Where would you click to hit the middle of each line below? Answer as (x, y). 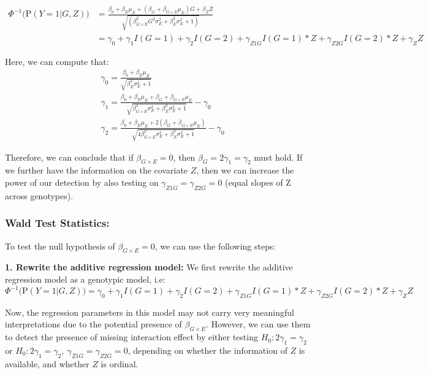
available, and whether (47, 363)
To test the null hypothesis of (60, 246)
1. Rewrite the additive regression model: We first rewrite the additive (149, 267)
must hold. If (278, 157)
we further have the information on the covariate (97, 170)
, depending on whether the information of (207, 350)
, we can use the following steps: (215, 246)
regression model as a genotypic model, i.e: (85, 279)
